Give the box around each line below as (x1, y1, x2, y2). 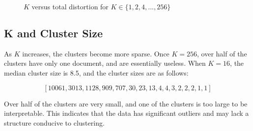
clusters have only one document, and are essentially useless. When (4, 58, 206, 68)
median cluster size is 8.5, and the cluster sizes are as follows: (4, 67, 189, 78)
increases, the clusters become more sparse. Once (22, 48, 169, 58)
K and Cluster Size (4, 25, 103, 40)
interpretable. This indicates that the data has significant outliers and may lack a (4, 108, 249, 118)
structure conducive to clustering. (4, 117, 105, 128)
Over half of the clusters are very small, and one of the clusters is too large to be (4, 98, 248, 108)
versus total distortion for (31, 1, 109, 11)
